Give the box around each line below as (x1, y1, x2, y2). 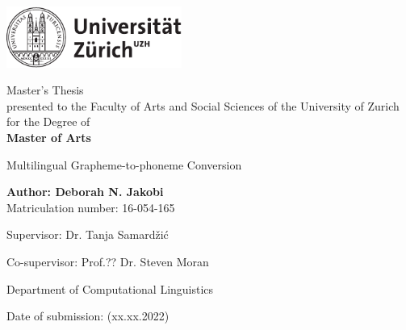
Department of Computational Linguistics (6, 280, 214, 297)
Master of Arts (6, 128, 91, 145)
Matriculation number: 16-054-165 (6, 198, 175, 215)
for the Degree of (6, 113, 90, 130)
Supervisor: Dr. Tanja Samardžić (6, 226, 169, 243)
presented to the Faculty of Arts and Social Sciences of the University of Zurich (6, 97, 400, 114)
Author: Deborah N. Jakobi (6, 183, 164, 200)
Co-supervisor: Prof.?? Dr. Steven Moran (6, 253, 209, 269)
